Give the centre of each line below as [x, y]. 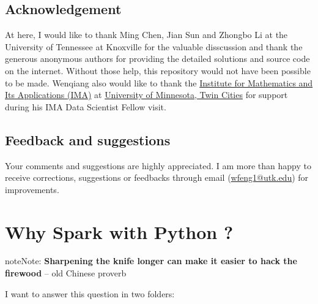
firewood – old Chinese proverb [66, 273]
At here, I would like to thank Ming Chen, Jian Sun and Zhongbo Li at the [146, 35]
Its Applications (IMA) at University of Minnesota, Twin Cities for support [146, 95]
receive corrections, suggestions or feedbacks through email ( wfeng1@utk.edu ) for [157, 177]
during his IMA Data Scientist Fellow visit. [86, 106]
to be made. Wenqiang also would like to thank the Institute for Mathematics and [159, 82]
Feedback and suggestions [88, 139]
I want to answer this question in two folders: [90, 293]
